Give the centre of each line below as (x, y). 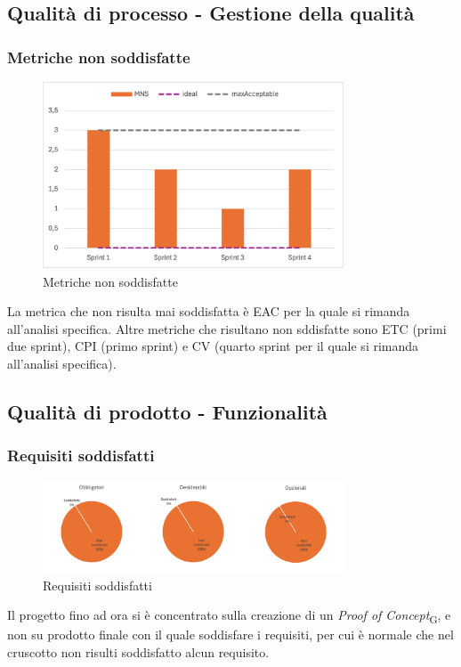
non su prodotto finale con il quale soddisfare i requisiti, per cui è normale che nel (230, 634)
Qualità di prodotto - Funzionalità (167, 411)
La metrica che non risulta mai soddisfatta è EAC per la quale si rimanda (209, 311)
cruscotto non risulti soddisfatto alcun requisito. (138, 651)
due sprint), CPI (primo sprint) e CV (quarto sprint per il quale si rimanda (213, 346)
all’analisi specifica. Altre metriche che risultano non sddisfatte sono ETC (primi (227, 328)
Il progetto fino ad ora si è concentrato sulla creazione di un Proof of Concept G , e (229, 616)
